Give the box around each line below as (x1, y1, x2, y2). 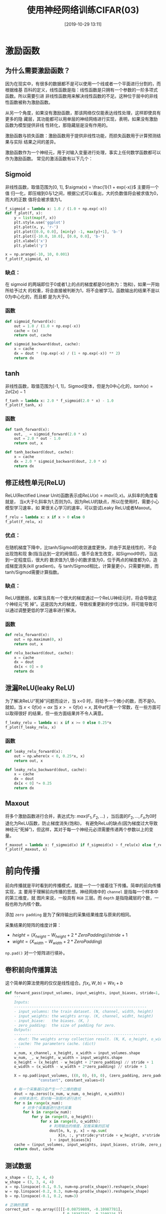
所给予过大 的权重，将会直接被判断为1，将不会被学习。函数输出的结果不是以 (5, 288, 160, 294)
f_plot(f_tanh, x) (5, 403, 43, 408)
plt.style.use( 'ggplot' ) (14, 220, 65, 225)
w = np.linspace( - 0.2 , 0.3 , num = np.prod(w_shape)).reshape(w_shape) (5, 1189, 149, 1194)
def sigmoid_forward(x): (5, 319, 56, 324)
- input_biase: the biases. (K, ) (14, 1018, 90, 1023)
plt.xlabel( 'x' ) (14, 238, 48, 243)
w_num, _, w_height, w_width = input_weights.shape (14, 1055, 123, 1060)
